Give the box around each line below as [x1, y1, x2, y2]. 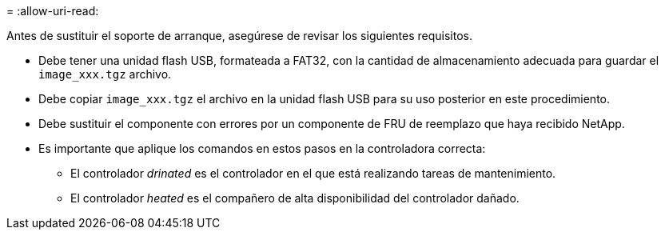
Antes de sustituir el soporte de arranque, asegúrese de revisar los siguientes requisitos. [6, 29, 472, 42]
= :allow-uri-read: [6, 4, 99, 18]
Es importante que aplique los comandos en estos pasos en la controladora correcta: [38, 142, 486, 155]
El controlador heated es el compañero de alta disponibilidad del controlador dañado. [70, 191, 520, 205]
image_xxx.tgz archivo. [38, 67, 172, 81]
